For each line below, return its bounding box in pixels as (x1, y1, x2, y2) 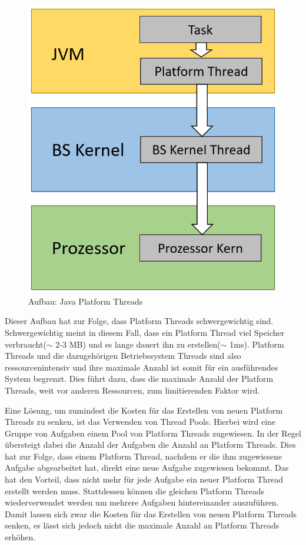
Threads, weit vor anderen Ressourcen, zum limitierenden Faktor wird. (5, 384, 260, 396)
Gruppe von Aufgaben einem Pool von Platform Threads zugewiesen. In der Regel (5, 427, 301, 439)
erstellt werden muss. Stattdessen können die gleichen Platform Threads (5, 484, 265, 497)
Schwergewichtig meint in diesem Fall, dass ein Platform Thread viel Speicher (5, 326, 285, 338)
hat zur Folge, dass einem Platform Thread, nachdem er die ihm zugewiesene (5, 450, 282, 462)
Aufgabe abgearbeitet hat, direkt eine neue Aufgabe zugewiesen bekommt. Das (5, 461, 289, 474)
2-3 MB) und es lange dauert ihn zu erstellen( (55, 338, 221, 350)
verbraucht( (5, 338, 46, 350)
